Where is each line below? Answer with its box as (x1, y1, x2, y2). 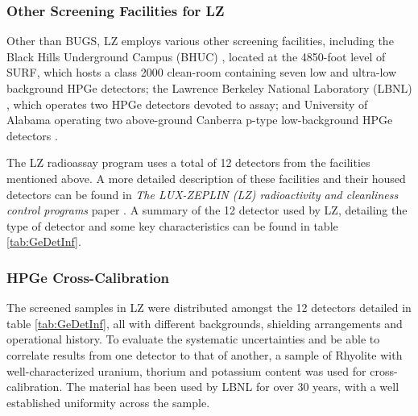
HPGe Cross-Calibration (6, 267, 170, 287)
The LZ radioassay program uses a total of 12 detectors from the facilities (6, 154, 370, 171)
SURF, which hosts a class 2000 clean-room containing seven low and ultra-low (6, 64, 397, 81)
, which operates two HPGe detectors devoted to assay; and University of (6, 95, 368, 112)
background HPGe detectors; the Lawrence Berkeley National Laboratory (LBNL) (6, 80, 412, 96)
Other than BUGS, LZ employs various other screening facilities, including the (6, 32, 394, 49)
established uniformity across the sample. (6, 393, 210, 410)
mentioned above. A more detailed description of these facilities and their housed (6, 169, 406, 186)
